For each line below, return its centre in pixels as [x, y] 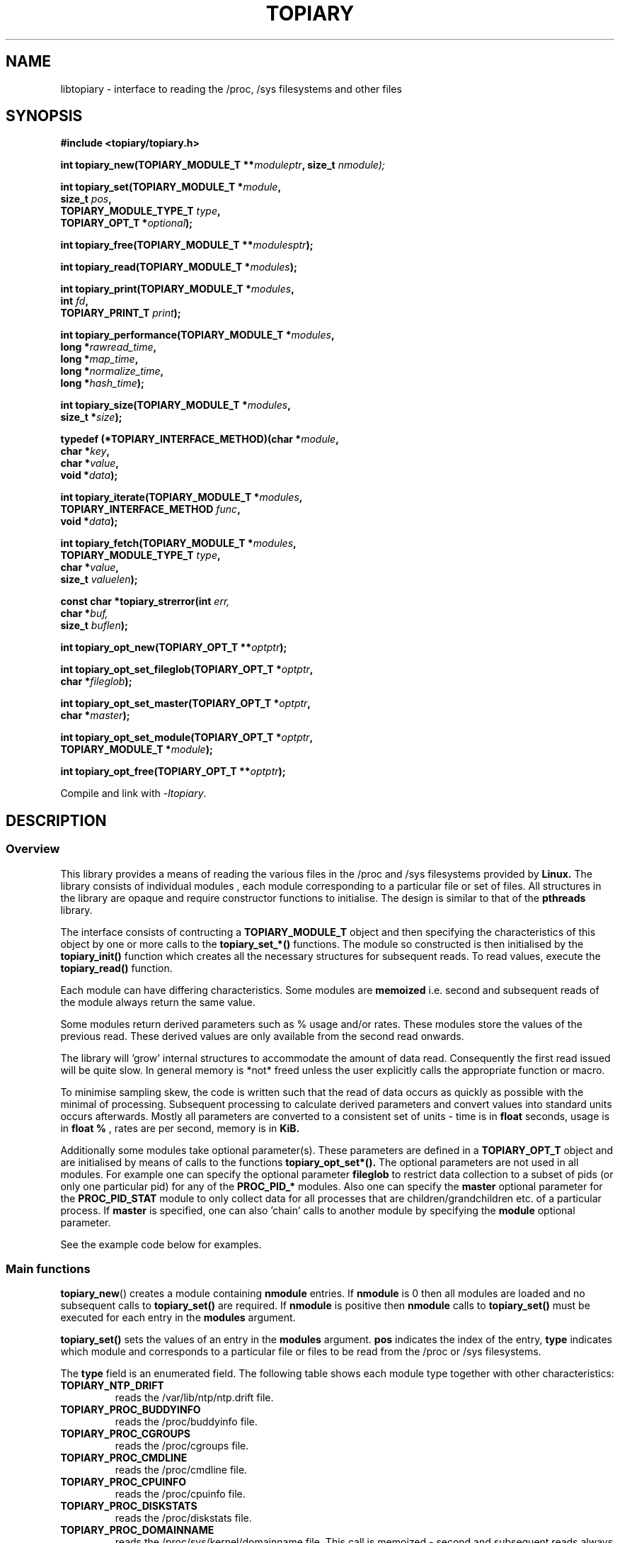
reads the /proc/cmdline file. [181, 1470]
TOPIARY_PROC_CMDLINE [124, 1458]
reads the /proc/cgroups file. [182, 1446]
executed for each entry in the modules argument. [178, 1318]
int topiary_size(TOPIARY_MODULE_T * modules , [176, 405]
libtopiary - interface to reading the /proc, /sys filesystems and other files [231, 89]
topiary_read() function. [116, 968]
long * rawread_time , [109, 347]
